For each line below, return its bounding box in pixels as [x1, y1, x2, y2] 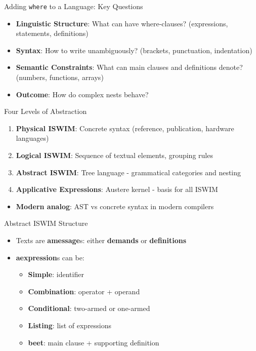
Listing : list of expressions [28, 320, 112, 330]
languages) [16, 133, 49, 143]
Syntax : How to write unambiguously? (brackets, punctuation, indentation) [16, 45, 252, 55]
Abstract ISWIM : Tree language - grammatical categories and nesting [16, 167, 241, 177]
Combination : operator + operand [28, 286, 140, 296]
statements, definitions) [16, 28, 89, 38]
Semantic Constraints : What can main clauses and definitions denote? [16, 62, 243, 72]
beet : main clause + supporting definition [28, 337, 159, 347]
